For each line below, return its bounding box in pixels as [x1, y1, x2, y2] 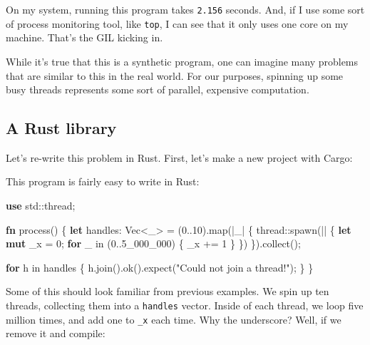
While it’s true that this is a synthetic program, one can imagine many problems [6, 53, 359, 68]
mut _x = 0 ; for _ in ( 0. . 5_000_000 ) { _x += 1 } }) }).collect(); [6, 236, 301, 251]
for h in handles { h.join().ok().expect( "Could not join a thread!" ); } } [6, 259, 314, 274]
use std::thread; [6, 198, 76, 213]
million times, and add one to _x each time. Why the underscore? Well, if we [6, 311, 341, 326]
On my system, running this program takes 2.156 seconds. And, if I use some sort [6, 2, 365, 16]
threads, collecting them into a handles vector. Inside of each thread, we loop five [6, 298, 364, 313]
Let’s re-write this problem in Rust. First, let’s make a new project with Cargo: [6, 150, 353, 165]
